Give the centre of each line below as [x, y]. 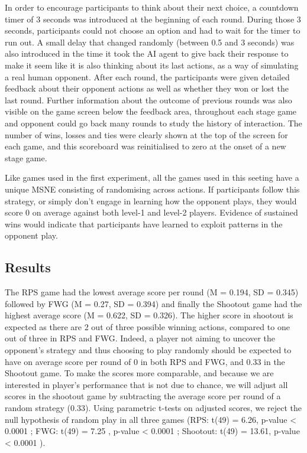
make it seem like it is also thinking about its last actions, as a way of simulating [152, 65]
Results [28, 267]
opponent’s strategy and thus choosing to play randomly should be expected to [148, 350]
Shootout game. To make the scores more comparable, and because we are [139, 373]
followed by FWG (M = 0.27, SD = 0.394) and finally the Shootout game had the [153, 303]
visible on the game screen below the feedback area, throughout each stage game [151, 111]
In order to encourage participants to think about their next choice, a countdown [152, 7]
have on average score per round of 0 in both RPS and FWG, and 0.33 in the [145, 361]
